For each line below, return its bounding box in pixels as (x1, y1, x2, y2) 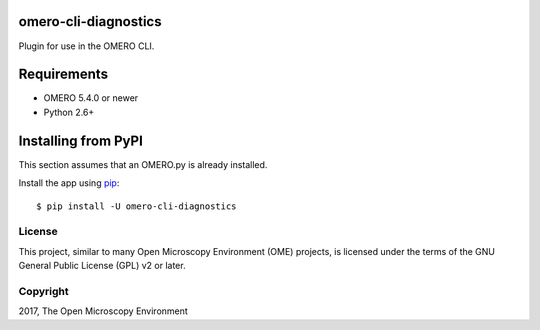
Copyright (18, 284, 69, 298)
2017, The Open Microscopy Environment (18, 305, 189, 317)
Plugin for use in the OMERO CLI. (18, 40, 155, 52)
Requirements (18, 66, 109, 83)
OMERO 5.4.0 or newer (43, 92, 139, 104)
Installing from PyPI (18, 132, 144, 149)
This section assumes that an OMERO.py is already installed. (18, 158, 268, 170)
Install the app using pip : (18, 177, 120, 189)
